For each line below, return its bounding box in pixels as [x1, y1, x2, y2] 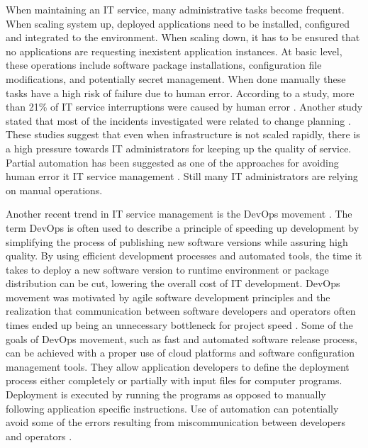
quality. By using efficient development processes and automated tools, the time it [6, 248, 362, 263]
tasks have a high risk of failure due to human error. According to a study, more [6, 85, 355, 100]
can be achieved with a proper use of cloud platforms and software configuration [6, 345, 355, 360]
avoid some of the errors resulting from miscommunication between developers [6, 415, 345, 430]
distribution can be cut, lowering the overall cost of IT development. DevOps [6, 276, 340, 291]
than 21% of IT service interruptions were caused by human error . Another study [6, 99, 363, 114]
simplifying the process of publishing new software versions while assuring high [6, 234, 348, 249]
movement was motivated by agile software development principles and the [6, 289, 330, 304]
